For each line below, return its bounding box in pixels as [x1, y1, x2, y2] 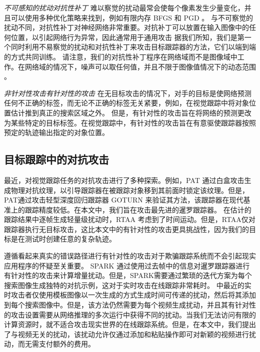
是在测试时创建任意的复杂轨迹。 [10, 233, 116, 244]
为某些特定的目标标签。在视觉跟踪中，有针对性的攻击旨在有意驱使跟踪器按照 [4, 117, 256, 127]
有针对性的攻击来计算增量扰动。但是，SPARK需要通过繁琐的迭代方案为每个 [4, 270, 252, 280]
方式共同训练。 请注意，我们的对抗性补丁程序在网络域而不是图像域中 [10, 51, 237, 61]
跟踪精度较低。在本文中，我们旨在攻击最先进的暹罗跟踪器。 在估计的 [24, 204, 251, 214]
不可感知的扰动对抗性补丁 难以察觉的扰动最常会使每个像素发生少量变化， [4, 2, 244, 12]
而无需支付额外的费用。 [17, 338, 95, 349]
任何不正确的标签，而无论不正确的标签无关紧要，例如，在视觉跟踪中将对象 [4, 97, 249, 108]
